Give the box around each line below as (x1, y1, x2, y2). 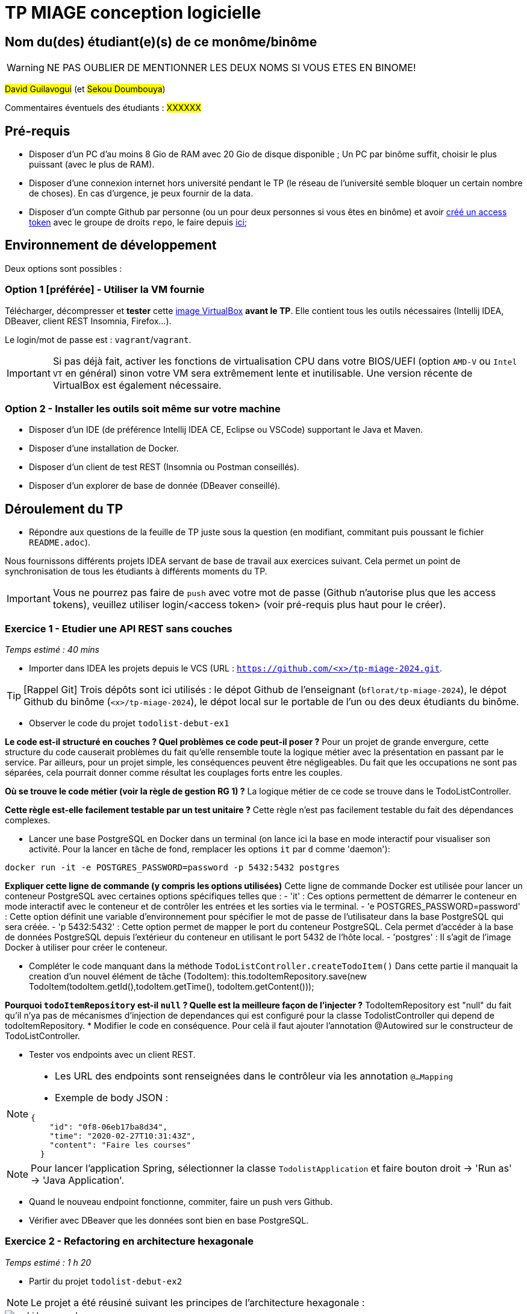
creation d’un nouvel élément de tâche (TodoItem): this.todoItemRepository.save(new (29, 970, 367, 981)
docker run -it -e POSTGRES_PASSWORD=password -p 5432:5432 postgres (5, 862, 340, 872)
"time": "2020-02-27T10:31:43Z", (49, 1131, 196, 1140)
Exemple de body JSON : (55, 1091, 169, 1104)
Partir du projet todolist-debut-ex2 (29, 1275, 182, 1286)
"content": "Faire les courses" (49, 1140, 192, 1149)
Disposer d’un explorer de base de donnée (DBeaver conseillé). (29, 480, 281, 491)
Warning (7, 61, 45, 74)
